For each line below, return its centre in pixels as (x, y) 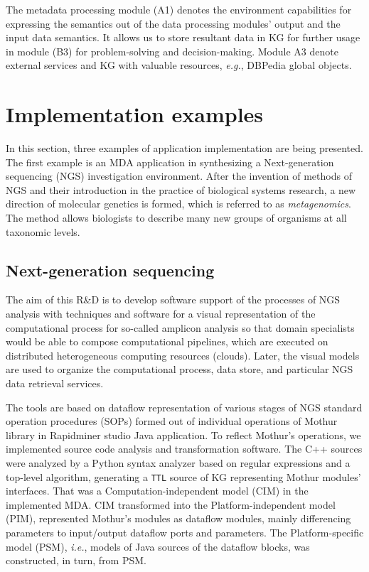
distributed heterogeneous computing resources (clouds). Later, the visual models (183, 355)
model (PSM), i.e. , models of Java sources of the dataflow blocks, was (158, 546)
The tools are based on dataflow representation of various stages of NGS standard (184, 407)
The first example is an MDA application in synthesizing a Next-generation (170, 162)
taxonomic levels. (43, 231)
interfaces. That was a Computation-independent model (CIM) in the (157, 491)
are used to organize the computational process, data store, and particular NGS (180, 369)
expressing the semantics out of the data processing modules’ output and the (173, 23)
